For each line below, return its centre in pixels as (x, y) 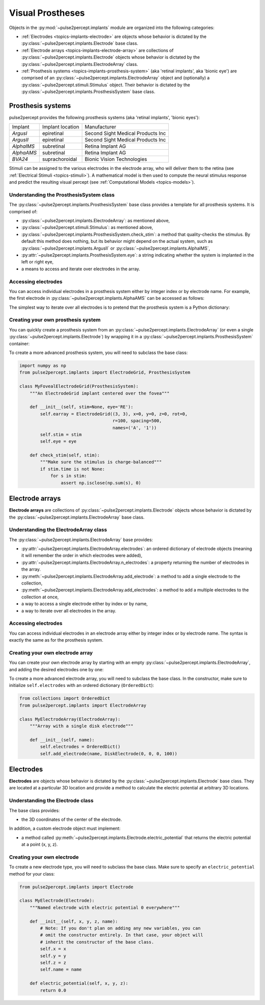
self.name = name (61, 970)
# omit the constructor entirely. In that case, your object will (122, 935)
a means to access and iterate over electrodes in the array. (81, 269)
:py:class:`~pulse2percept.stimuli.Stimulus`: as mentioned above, (87, 227)
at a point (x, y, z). (40, 844)
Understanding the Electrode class (51, 801)
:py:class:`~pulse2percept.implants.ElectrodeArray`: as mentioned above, (96, 221)
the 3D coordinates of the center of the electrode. (72, 819)
